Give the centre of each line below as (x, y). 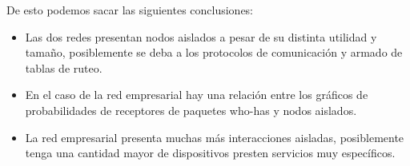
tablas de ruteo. (64, 67)
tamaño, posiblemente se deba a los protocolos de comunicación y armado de (214, 52)
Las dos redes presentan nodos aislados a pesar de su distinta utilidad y (201, 36)
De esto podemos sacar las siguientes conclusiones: (130, 10)
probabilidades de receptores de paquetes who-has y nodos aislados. (191, 110)
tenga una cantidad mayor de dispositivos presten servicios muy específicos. (210, 153)
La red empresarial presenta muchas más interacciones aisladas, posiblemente (215, 137)
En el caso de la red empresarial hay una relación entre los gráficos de (197, 95)
